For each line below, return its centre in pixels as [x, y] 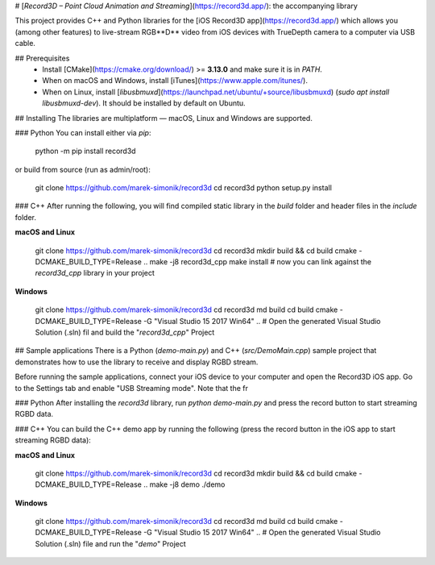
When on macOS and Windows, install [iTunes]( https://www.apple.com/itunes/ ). [175, 81]
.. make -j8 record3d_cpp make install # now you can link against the [258, 262]
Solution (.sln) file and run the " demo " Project [111, 543]
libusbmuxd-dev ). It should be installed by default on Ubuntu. [144, 103]
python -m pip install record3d [85, 151]
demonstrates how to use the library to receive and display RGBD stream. [137, 362]
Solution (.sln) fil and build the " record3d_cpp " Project [125, 332]
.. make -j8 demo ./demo [184, 484]
